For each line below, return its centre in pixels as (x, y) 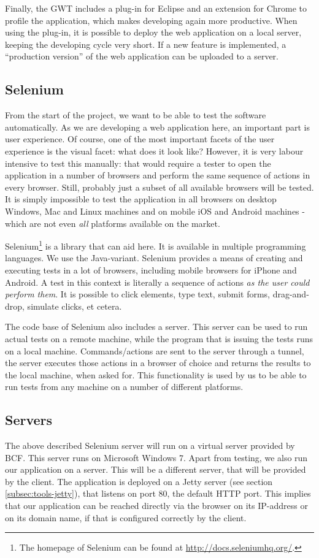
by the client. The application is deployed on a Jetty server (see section (139, 481)
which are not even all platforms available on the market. (113, 223)
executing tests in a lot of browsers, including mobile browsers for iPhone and (151, 269)
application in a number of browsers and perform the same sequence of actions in (158, 175)
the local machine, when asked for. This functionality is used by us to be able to (156, 374)
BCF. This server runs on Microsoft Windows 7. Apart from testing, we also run (156, 457)
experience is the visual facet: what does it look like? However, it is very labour (154, 151)
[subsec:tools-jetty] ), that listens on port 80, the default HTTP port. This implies (158, 493)
